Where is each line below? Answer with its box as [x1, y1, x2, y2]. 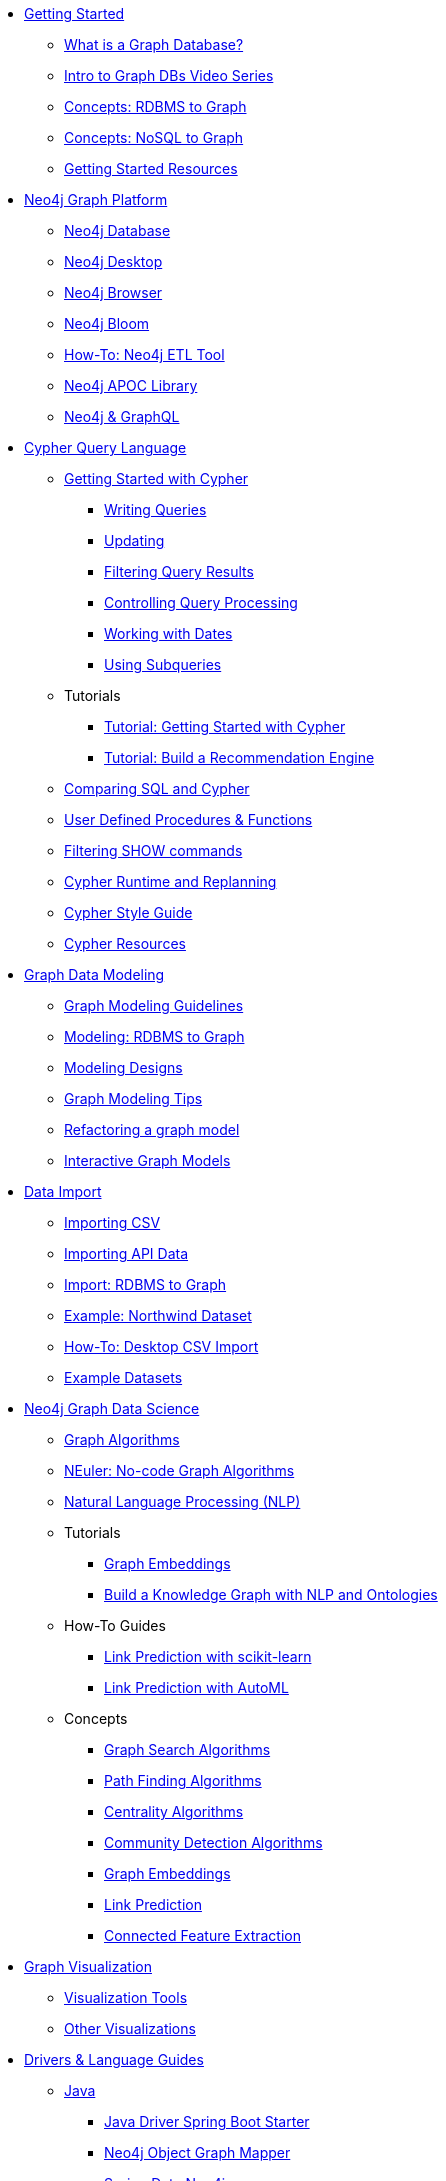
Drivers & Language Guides [24, 2051, 204, 2068]
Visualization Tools [64, 1989, 188, 2006]
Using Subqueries [104, 656, 222, 673]
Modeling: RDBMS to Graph [64, 1028, 245, 1045]
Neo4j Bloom [64, 315, 150, 332]
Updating [104, 532, 165, 549]
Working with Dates [104, 625, 233, 642]
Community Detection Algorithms [104, 1834, 323, 1851]
